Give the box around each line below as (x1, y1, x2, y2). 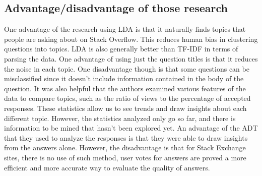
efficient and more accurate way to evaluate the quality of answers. (4, 162, 210, 172)
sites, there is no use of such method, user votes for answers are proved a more (4, 152, 246, 162)
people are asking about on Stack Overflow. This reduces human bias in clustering (4, 33, 258, 44)
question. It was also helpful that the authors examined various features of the (4, 83, 246, 93)
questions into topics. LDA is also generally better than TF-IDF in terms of (4, 43, 238, 54)
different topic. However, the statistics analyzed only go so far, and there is (4, 112, 236, 123)
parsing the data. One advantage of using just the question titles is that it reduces (4, 53, 258, 64)
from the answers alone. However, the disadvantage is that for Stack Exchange (4, 142, 246, 153)
